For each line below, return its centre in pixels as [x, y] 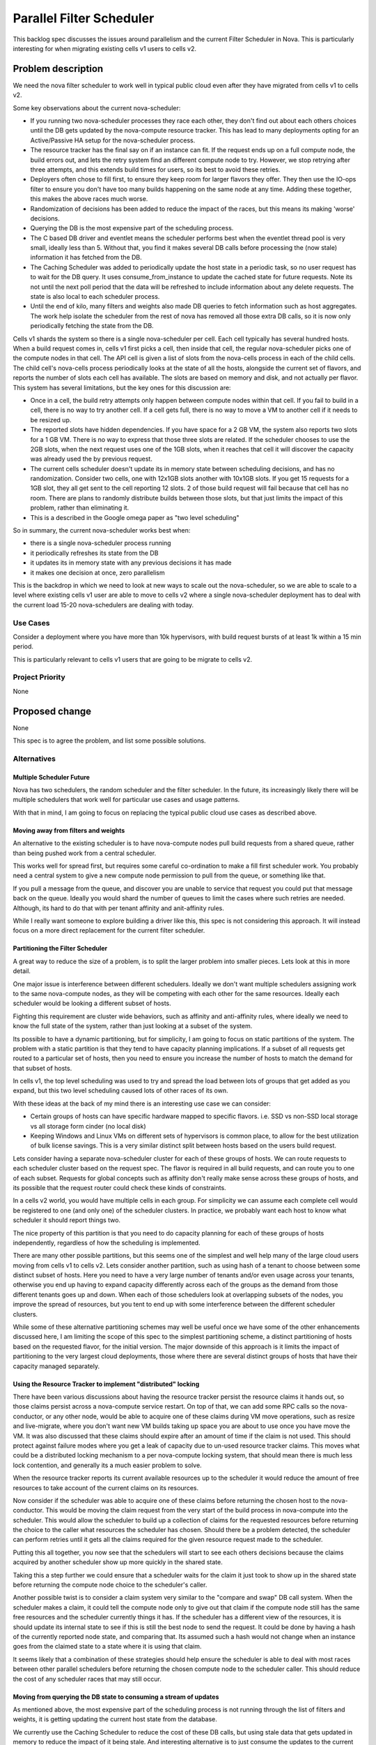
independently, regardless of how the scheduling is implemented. [107, 1242]
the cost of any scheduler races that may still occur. [87, 1679]
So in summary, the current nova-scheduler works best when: [102, 530]
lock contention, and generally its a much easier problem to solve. [107, 1465]
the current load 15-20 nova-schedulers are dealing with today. [103, 604]
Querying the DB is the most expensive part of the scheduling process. [132, 228]
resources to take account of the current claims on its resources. [105, 1487]
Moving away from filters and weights [69, 830]
